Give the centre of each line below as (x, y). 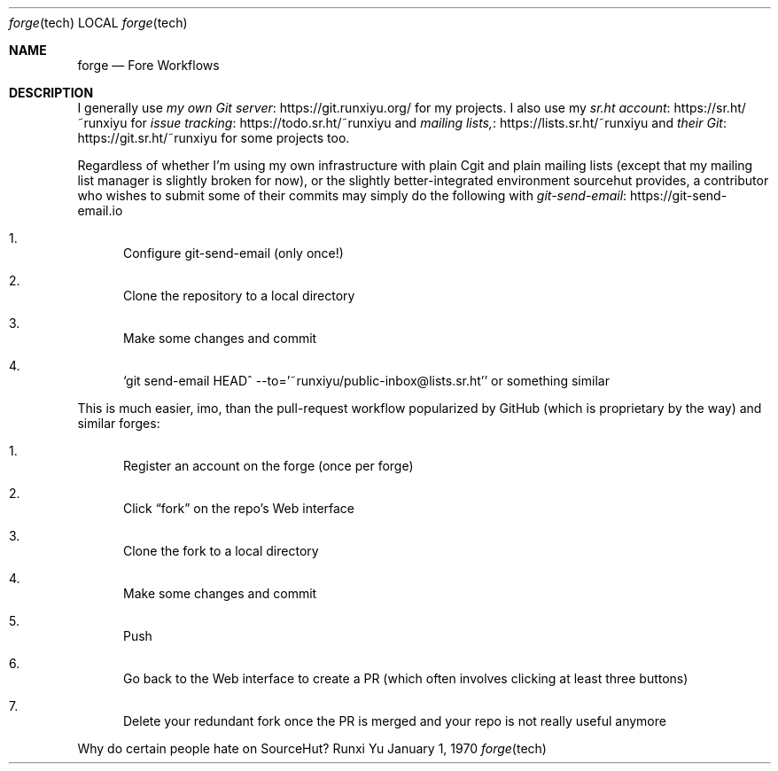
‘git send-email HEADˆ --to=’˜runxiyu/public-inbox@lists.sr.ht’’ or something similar (366, 381)
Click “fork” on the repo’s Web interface (239, 508)
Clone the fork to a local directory (221, 551)
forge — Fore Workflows (148, 65)
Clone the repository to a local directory (239, 296)
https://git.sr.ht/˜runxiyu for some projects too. (214, 138)
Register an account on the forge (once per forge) (268, 466)
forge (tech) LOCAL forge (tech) (98, 23)
